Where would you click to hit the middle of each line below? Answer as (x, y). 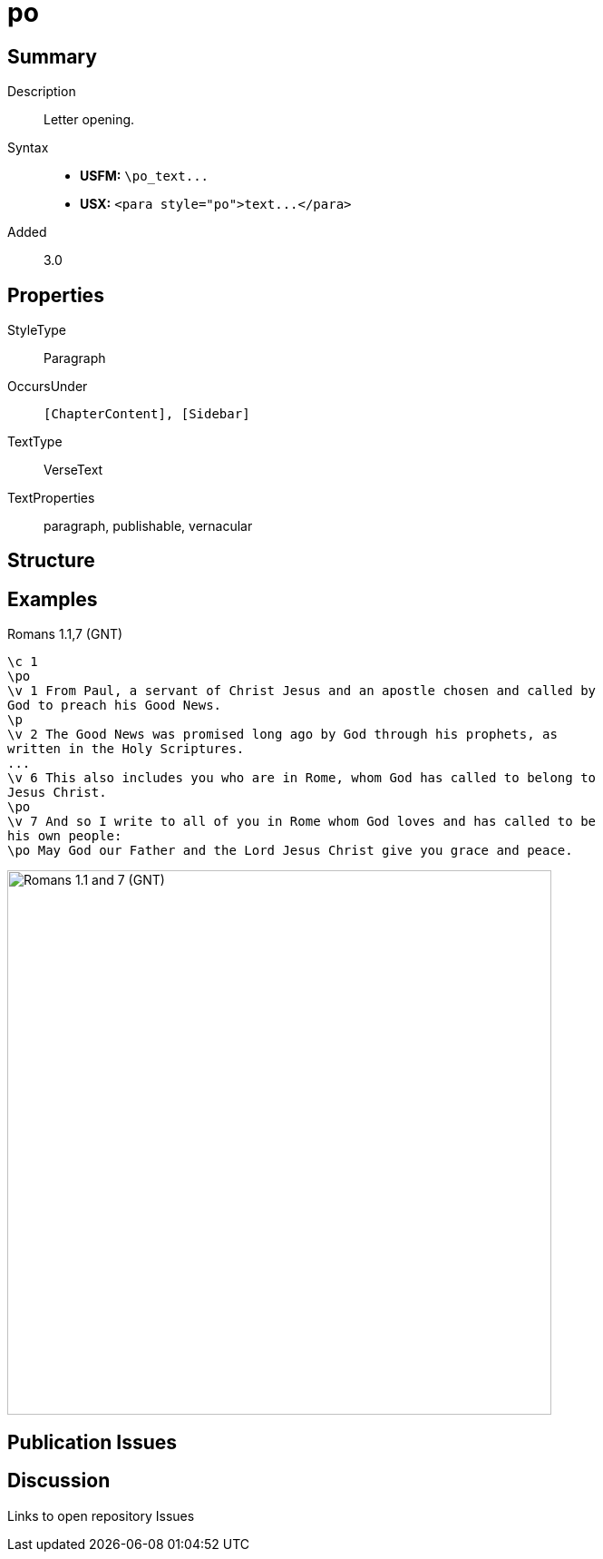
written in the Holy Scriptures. (126, 749)
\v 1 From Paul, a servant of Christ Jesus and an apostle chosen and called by (302, 691)
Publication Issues (92, 1442)
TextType (35, 442)
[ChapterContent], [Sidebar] (147, 414)
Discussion (59, 1481)
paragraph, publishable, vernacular (148, 526)
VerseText (73, 470)
